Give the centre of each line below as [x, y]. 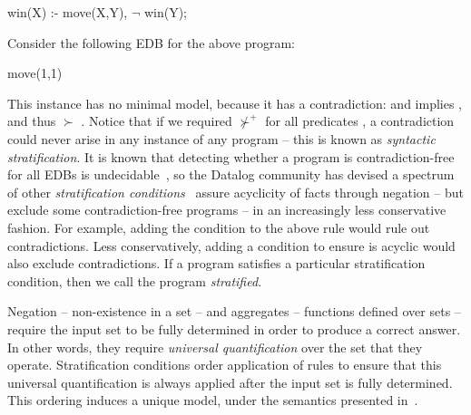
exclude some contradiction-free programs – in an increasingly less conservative [227, 210]
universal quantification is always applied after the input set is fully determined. [230, 382]
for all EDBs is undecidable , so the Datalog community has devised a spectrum [231, 174]
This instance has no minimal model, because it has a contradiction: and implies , [235, 103]
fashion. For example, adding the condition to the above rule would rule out [219, 227]
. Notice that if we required [157, 121]
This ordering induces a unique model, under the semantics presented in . [213, 400]
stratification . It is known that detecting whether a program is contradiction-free [231, 156]
